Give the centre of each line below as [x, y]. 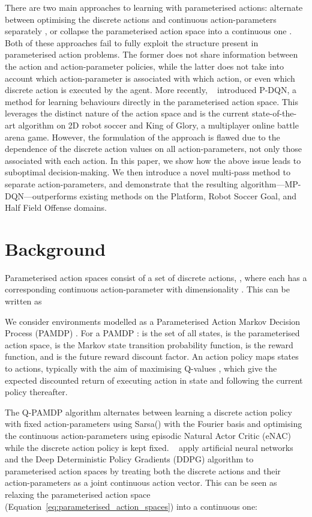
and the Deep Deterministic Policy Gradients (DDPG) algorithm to [129, 459]
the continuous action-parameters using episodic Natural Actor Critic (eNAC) [148, 435]
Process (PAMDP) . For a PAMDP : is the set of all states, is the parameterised [152, 333]
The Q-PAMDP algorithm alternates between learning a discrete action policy [148, 412]
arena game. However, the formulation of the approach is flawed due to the [142, 137]
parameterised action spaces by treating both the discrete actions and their [143, 470]
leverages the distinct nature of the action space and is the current [127, 113]
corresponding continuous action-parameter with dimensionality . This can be [147, 289]
